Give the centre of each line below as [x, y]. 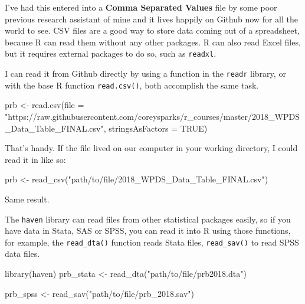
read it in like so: [35, 159]
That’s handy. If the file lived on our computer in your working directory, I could [151, 148]
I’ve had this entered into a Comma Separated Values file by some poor [141, 7]
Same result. [27, 199]
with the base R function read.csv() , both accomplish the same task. [132, 85]
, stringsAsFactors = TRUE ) [155, 128]
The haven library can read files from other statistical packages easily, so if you [148, 219]
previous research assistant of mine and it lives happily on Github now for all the [151, 19]
